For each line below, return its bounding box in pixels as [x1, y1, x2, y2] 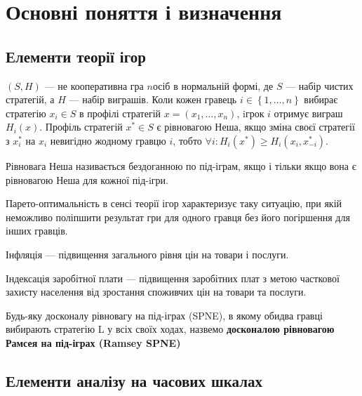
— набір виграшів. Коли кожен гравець [69, 92, 237, 107]
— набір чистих [286, 78, 354, 93]
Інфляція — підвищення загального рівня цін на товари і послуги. [6, 246, 289, 261]
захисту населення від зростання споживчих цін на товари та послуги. [6, 284, 307, 299]
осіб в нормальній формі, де [152, 78, 274, 93]
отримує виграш [274, 105, 343, 120]
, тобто [173, 133, 202, 147]
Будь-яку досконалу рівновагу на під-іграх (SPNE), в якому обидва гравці [6, 308, 323, 322]
